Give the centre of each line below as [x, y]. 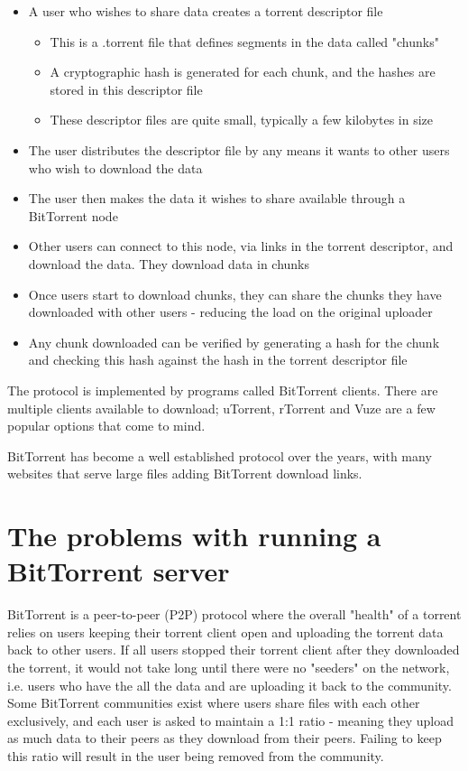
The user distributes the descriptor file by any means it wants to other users [239, 149]
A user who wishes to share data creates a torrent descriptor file [206, 11]
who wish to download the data [115, 167]
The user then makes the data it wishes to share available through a [217, 198]
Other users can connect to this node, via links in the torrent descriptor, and [241, 246]
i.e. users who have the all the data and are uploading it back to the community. [229, 685]
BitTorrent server [119, 571]
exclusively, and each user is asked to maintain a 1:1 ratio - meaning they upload [231, 720]
